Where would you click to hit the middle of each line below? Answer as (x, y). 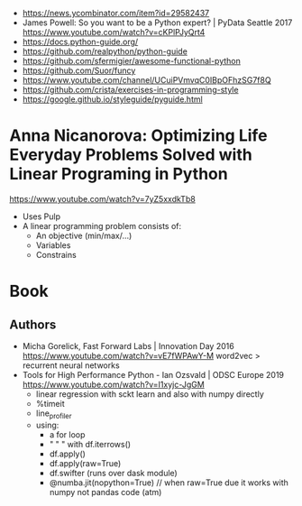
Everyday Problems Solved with (131, 155)
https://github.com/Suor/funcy (79, 70)
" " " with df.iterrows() (90, 444)
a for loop (67, 434)
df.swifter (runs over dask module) (113, 473)
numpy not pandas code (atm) (105, 492)
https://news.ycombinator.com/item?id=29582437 (116, 13)
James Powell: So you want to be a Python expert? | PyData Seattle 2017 (157, 23)
